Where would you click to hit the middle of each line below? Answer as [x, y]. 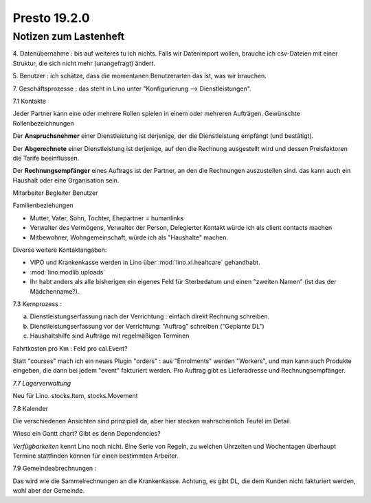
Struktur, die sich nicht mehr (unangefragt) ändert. [84, 63]
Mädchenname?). [55, 291]
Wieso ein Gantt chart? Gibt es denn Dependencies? [87, 434]
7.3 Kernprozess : [37, 304]
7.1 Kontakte [29, 101]
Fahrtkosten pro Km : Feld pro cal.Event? [70, 348]
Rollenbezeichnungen [44, 123]
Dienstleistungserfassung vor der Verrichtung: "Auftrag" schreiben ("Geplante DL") [147, 326]
